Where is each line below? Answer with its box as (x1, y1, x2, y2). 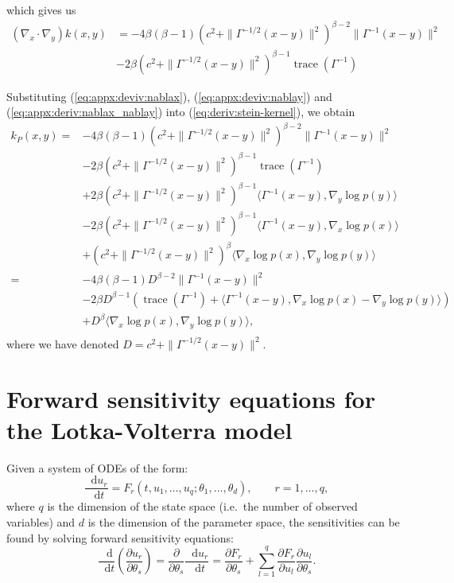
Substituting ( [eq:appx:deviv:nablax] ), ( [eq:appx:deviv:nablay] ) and (6, 87, 332, 104)
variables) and (6, 514, 76, 531)
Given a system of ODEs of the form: (6, 459, 188, 476)
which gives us (6, 2, 76, 17)
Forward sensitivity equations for (6, 382, 375, 414)
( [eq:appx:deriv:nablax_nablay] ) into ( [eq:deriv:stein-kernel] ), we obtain (6, 103, 355, 120)
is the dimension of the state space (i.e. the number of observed (47, 498, 358, 515)
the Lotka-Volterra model (6, 413, 293, 445)
